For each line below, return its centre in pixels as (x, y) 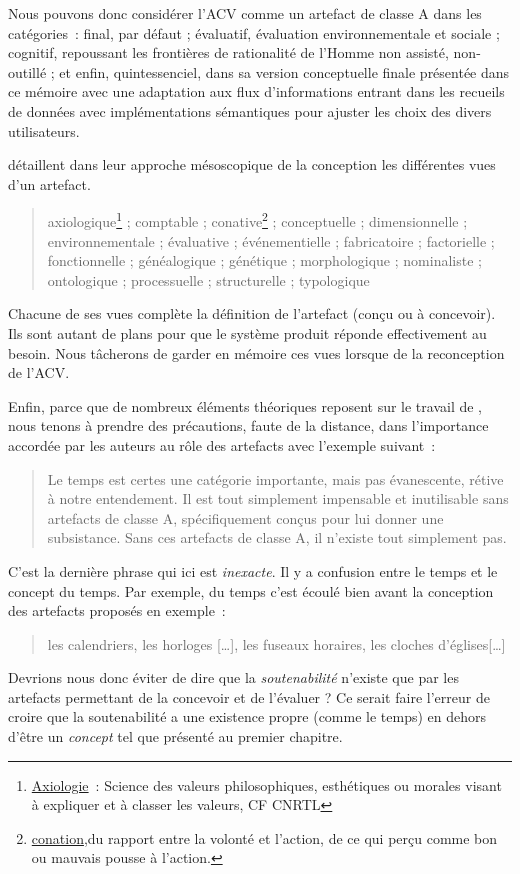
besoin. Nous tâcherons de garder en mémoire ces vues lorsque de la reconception (256, 352)
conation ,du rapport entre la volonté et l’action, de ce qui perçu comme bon (264, 837)
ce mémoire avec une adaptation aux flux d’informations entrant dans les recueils (256, 91)
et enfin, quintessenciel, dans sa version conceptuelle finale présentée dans (284, 71)
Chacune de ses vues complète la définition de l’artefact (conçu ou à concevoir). (252, 313)
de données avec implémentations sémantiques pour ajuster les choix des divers (250, 110)
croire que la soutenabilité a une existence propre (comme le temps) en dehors (247, 716)
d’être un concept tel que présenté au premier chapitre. (175, 736)
